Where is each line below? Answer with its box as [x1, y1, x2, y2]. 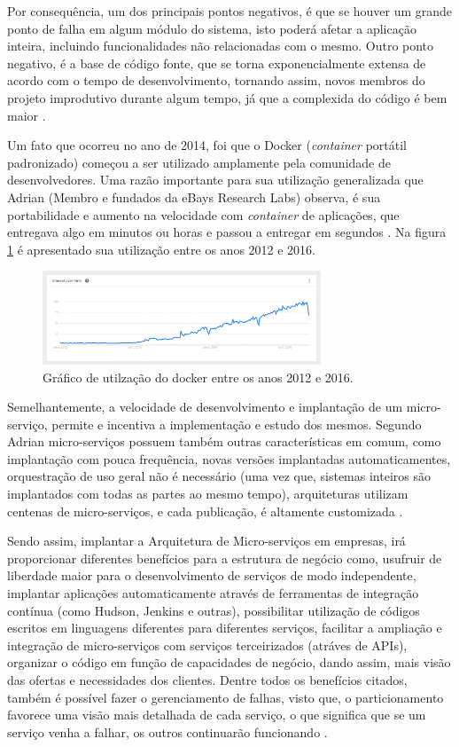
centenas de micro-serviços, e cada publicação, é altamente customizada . [7, 501, 403, 520]
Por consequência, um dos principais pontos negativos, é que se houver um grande [7, 2, 453, 20]
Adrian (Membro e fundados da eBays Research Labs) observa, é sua [7, 187, 381, 206]
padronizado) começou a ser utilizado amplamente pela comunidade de [7, 153, 391, 171]
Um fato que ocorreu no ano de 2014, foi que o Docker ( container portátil [7, 136, 407, 154]
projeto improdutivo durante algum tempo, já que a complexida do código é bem [7, 88, 447, 106]
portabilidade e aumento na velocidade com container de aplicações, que [7, 205, 400, 224]
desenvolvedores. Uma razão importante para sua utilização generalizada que [7, 170, 424, 189]
